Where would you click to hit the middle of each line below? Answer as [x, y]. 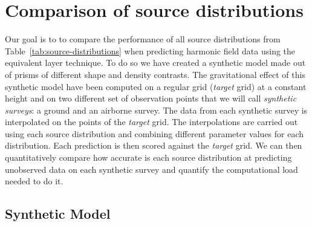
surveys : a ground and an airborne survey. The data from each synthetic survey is [156, 110]
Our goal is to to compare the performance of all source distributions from [143, 39]
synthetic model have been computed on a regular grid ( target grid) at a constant [156, 86]
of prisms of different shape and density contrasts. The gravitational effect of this [155, 74]
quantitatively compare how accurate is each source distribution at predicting [148, 157]
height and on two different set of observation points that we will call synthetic [151, 98]
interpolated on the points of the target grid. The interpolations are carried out [151, 122]
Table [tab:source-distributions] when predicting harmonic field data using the [150, 50]
